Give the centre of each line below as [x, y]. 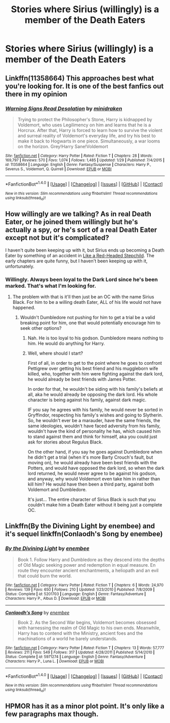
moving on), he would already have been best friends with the [92, 462]
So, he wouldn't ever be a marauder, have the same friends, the [94, 420]
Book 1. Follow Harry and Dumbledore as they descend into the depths [91, 560]
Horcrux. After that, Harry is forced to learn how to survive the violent [90, 130]
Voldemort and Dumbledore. [57, 489]
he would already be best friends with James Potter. [82, 379]
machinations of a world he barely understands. [68, 638]
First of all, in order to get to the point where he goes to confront [95, 363]
